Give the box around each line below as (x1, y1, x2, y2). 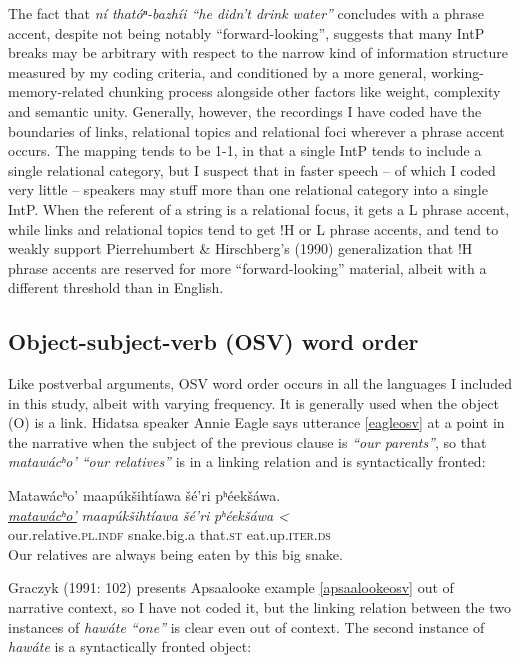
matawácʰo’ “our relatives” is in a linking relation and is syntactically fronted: (8, 451, 486, 472)
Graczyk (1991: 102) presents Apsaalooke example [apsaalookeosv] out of (8, 577, 454, 598)
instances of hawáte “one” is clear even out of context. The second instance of (8, 616, 485, 637)
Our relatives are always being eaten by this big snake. (8, 543, 343, 564)
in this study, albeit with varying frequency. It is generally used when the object (8, 392, 499, 413)
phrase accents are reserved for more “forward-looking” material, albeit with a (8, 257, 487, 278)
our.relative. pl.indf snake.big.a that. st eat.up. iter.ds (8, 524, 331, 545)
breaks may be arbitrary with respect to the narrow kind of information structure (8, 42, 508, 63)
